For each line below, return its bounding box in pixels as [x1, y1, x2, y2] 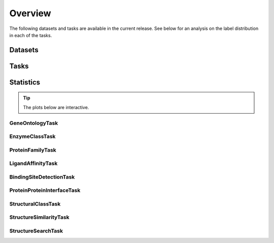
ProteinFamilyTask [9, 146, 57, 153]
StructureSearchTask [9, 227, 63, 234]
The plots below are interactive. [23, 104, 89, 110]
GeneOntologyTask [9, 119, 58, 126]
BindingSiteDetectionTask [9, 173, 75, 180]
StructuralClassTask [9, 200, 61, 207]
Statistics [9, 78, 41, 86]
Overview [9, 8, 51, 19]
